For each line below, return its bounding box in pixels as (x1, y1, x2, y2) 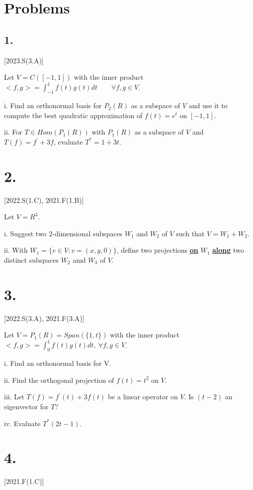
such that (176, 228, 205, 238)
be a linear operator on (107, 391, 178, 402)
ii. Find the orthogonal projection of (4, 374, 114, 385)
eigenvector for (4, 401, 49, 411)
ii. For (4, 127, 22, 137)
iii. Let (4, 391, 24, 402)
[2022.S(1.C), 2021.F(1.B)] (4, 194, 84, 205)
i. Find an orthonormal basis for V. (4, 358, 111, 368)
